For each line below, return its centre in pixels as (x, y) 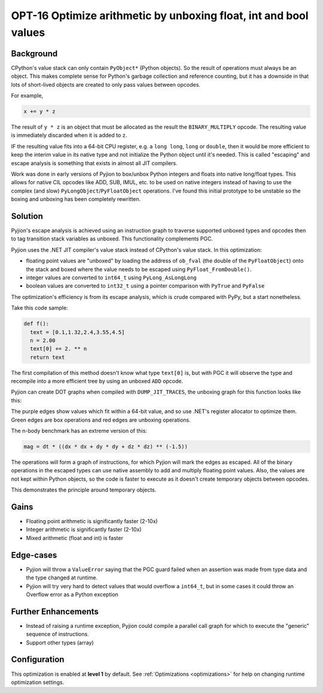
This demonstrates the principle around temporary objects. (84, 490)
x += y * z (39, 112)
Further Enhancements (55, 611)
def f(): (36, 324)
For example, (27, 96)
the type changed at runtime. (62, 578)
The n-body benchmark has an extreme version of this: (79, 431)
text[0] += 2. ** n (59, 349)
